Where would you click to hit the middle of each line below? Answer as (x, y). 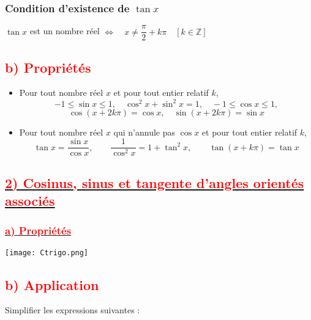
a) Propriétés (38, 231)
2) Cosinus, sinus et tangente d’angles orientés (155, 182)
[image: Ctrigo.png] (47, 253)
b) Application (52, 284)
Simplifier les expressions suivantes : (73, 310)
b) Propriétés (48, 67)
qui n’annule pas (144, 132)
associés (30, 201)
